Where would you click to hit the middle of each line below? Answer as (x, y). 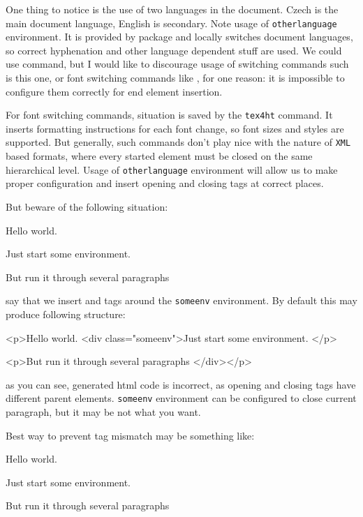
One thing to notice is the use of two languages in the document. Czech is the (172, 9)
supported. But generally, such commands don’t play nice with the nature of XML (178, 142)
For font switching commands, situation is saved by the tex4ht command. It (169, 115)
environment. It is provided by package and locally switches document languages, (179, 37)
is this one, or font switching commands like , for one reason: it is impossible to (175, 78)
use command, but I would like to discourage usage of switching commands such (177, 64)
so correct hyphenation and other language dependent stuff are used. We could (174, 50)
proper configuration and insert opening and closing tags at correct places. (165, 183)
